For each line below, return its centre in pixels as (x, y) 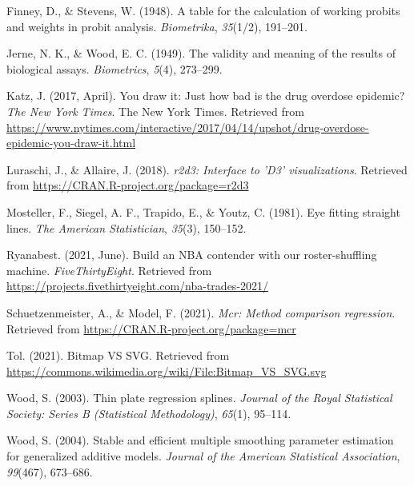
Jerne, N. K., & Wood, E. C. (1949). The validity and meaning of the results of (201, 53)
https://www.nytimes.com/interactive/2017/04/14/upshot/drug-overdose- (188, 127)
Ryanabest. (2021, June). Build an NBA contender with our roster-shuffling (192, 255)
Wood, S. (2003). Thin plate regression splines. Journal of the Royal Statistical (199, 398)
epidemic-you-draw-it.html (71, 143)
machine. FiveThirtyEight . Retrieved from (109, 270)
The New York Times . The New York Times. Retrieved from (155, 111)
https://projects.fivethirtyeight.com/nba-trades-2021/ (138, 286)
